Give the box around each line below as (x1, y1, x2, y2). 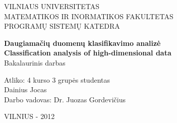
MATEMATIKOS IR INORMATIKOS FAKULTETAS (4, 11, 173, 21)
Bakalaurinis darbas (4, 57, 66, 68)
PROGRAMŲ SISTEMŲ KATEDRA (4, 21, 120, 31)
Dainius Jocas (4, 84, 47, 95)
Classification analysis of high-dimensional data (4, 47, 171, 58)
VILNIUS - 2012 (4, 111, 55, 121)
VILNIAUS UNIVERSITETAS (4, 1, 100, 11)
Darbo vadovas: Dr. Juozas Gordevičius (4, 94, 126, 104)
